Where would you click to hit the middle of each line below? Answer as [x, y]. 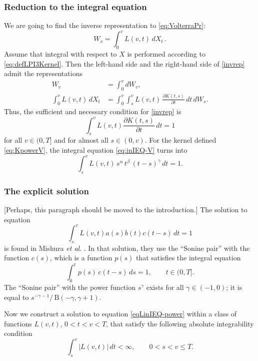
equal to [16, 297]
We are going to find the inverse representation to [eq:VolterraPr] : [105, 25]
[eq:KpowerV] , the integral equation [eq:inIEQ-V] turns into [96, 149]
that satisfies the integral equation [188, 258]
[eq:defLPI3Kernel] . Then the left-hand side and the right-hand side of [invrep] [124, 63]
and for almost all [81, 140]
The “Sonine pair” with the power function [70, 287]
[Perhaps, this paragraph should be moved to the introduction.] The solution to [126, 210]
